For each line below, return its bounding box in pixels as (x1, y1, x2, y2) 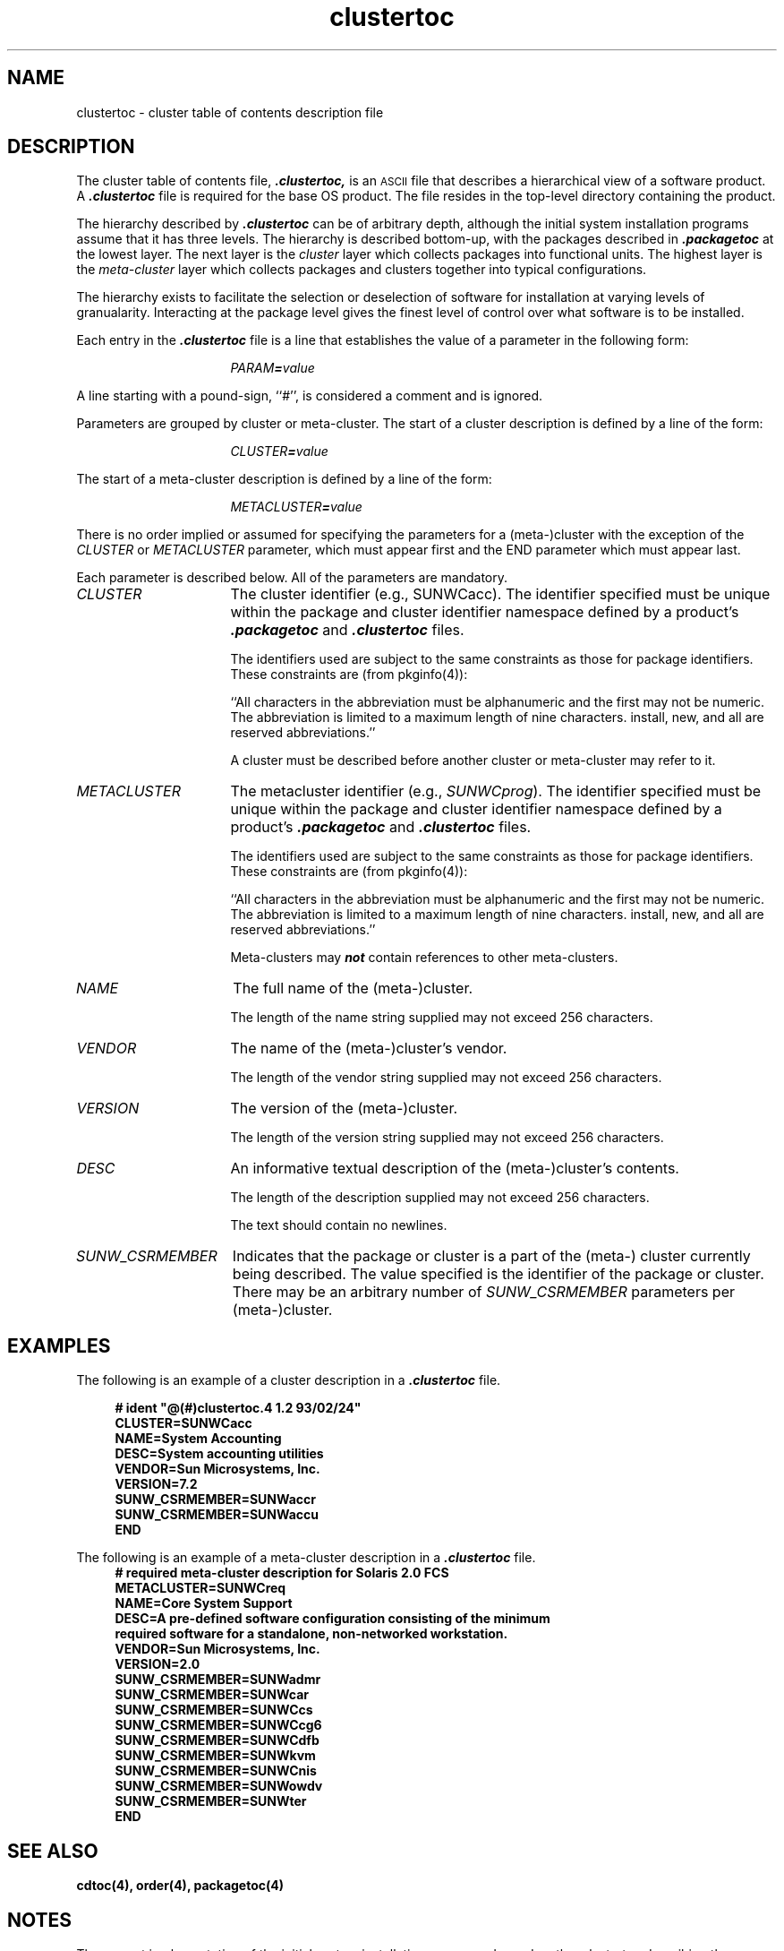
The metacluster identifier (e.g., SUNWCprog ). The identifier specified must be (230, 782, 762, 801)
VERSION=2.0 (115, 1656, 200, 1672)
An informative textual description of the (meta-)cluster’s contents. (230, 1159, 679, 1178)
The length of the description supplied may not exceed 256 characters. (230, 1190, 650, 1206)
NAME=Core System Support (115, 1595, 293, 1612)
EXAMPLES (7, 1334, 111, 1357)
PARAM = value (230, 360, 315, 376)
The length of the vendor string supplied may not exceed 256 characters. (230, 1070, 662, 1086)
